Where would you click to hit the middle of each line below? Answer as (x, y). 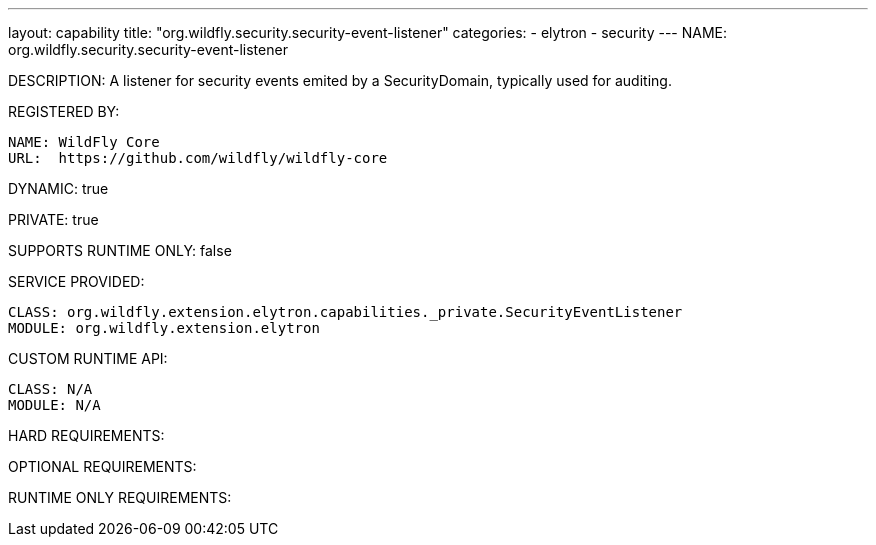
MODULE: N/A (54, 405)
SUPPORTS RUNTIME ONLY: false (120, 250)
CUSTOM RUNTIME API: (88, 358)
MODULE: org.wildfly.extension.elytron (164, 328)
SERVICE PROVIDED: (76, 281)
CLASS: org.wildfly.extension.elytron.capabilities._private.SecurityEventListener (345, 312)
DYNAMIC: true (58, 188)
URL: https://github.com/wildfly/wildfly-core (198, 158)
